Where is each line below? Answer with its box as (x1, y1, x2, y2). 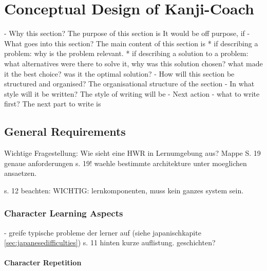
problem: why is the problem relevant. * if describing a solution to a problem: (4, 48, 249, 59)
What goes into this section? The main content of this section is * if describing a (4, 38, 258, 48)
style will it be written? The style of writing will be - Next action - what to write (4, 88, 260, 99)
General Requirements (4, 123, 126, 139)
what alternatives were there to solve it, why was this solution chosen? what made (4, 58, 263, 68)
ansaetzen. (4, 168, 37, 178)
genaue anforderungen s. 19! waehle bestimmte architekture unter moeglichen (4, 157, 247, 168)
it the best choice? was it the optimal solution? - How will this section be (4, 68, 235, 79)
